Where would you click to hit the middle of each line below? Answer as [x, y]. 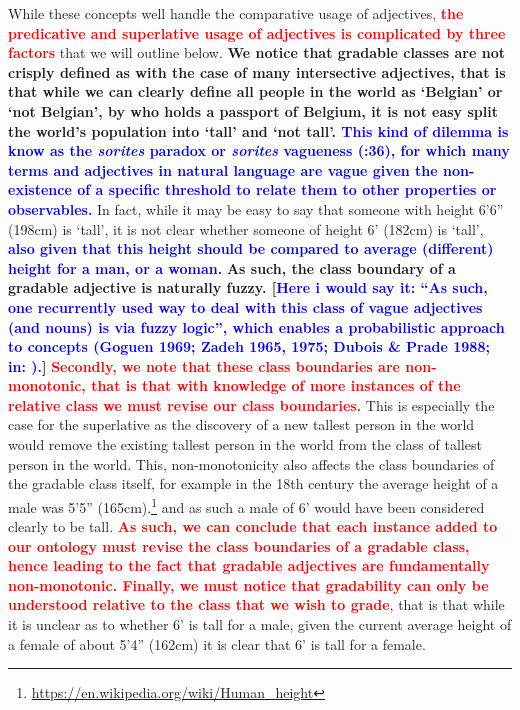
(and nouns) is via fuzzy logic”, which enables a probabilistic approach [256, 326]
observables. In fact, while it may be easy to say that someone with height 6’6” [256, 208]
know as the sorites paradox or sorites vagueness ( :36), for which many [259, 150]
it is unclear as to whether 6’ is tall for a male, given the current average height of [260, 624]
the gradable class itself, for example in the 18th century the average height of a [253, 483]
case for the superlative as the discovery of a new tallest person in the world [241, 424]
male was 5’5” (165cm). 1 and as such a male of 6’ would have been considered [246, 505]
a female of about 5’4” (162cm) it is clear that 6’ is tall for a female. [217, 643]
